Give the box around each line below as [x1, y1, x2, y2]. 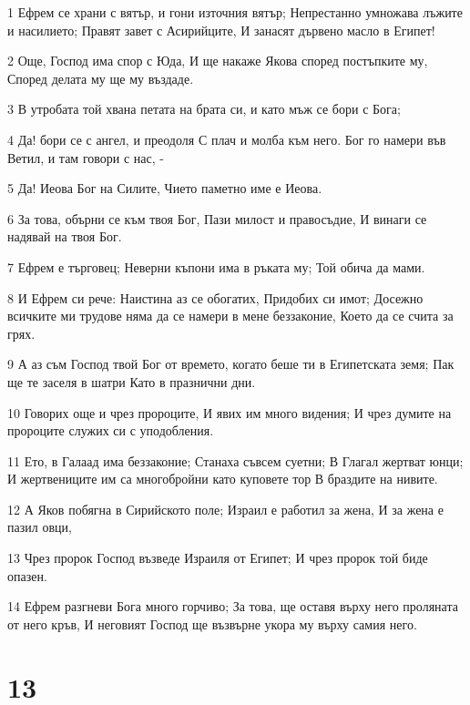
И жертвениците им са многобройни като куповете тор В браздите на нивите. [7, 469, 438, 488]
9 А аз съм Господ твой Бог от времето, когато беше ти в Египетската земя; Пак [7, 354, 455, 373]
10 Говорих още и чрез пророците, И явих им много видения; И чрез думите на [7, 403, 452, 422]
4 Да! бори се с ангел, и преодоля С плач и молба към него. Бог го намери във [7, 129, 446, 148]
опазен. [7, 566, 47, 585]
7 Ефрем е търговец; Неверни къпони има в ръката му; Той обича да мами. [7, 257, 425, 276]
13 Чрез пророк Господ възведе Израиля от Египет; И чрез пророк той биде [7, 548, 428, 567]
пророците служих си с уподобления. [7, 421, 214, 440]
